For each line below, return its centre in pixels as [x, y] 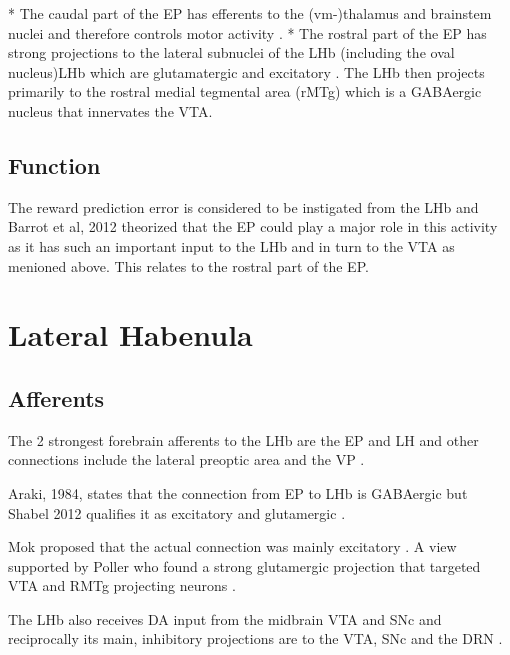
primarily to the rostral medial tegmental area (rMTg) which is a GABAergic [245, 91]
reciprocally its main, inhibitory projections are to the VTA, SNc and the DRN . [255, 638]
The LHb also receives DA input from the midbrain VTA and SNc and [225, 618]
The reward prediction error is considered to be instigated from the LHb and [243, 206]
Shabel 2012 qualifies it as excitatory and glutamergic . [177, 512]
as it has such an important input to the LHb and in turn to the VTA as [231, 245]
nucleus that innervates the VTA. [110, 110]
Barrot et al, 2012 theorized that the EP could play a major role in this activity [253, 226]
